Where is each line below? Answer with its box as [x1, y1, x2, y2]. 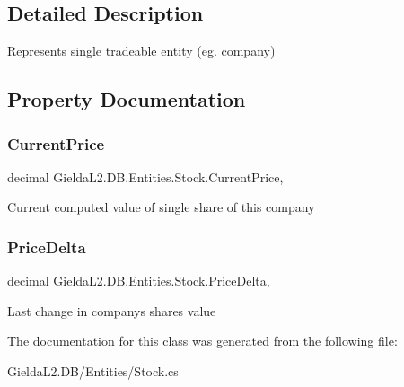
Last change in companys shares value [7, 301, 216, 320]
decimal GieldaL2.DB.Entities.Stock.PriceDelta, [7, 271, 270, 290]
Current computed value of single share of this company [7, 198, 315, 216]
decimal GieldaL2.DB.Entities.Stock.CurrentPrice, [7, 167, 284, 186]
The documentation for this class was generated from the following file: [7, 331, 398, 350]
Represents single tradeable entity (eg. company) [7, 41, 276, 60]
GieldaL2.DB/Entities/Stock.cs [7, 361, 179, 380]
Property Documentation [7, 85, 246, 113]
